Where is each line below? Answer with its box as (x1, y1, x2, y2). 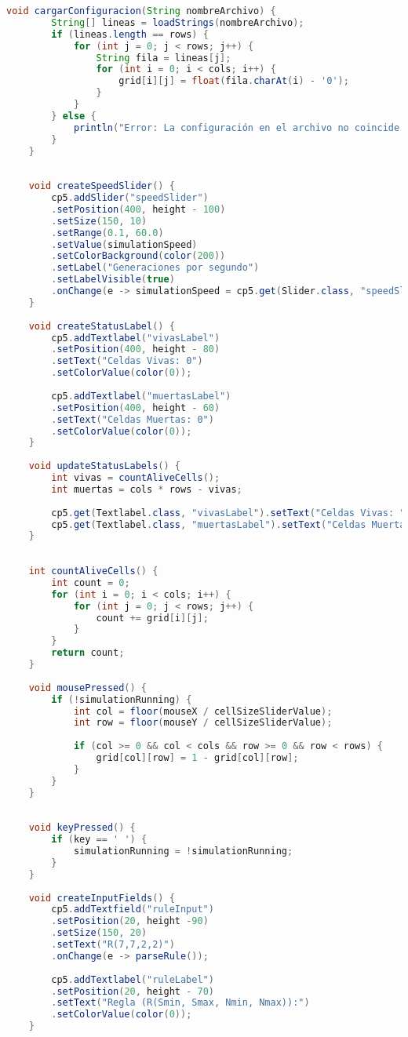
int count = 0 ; (51, 577, 130, 588)
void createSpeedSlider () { (28, 180, 175, 192)
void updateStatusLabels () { (28, 460, 180, 472)
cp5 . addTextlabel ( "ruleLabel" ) (51, 973, 214, 985)
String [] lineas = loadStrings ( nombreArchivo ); (51, 16, 304, 28)
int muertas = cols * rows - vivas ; (51, 483, 242, 495)
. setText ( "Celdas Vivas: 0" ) (51, 355, 203, 367)
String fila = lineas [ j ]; (96, 52, 231, 64)
